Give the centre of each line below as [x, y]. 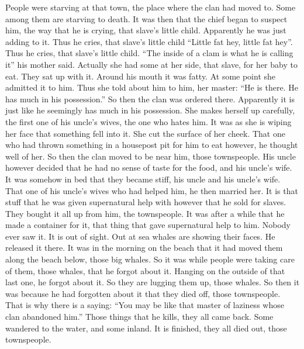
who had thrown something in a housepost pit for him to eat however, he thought [152, 145]
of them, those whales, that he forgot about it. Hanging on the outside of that [145, 270]
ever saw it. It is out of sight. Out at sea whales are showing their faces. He [140, 236]
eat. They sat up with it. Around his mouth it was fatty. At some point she [141, 76]
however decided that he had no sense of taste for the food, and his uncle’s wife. [149, 167]
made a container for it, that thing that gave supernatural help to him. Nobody [148, 225]
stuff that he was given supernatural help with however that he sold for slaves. [146, 202]
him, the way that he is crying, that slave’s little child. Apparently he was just [146, 30]
